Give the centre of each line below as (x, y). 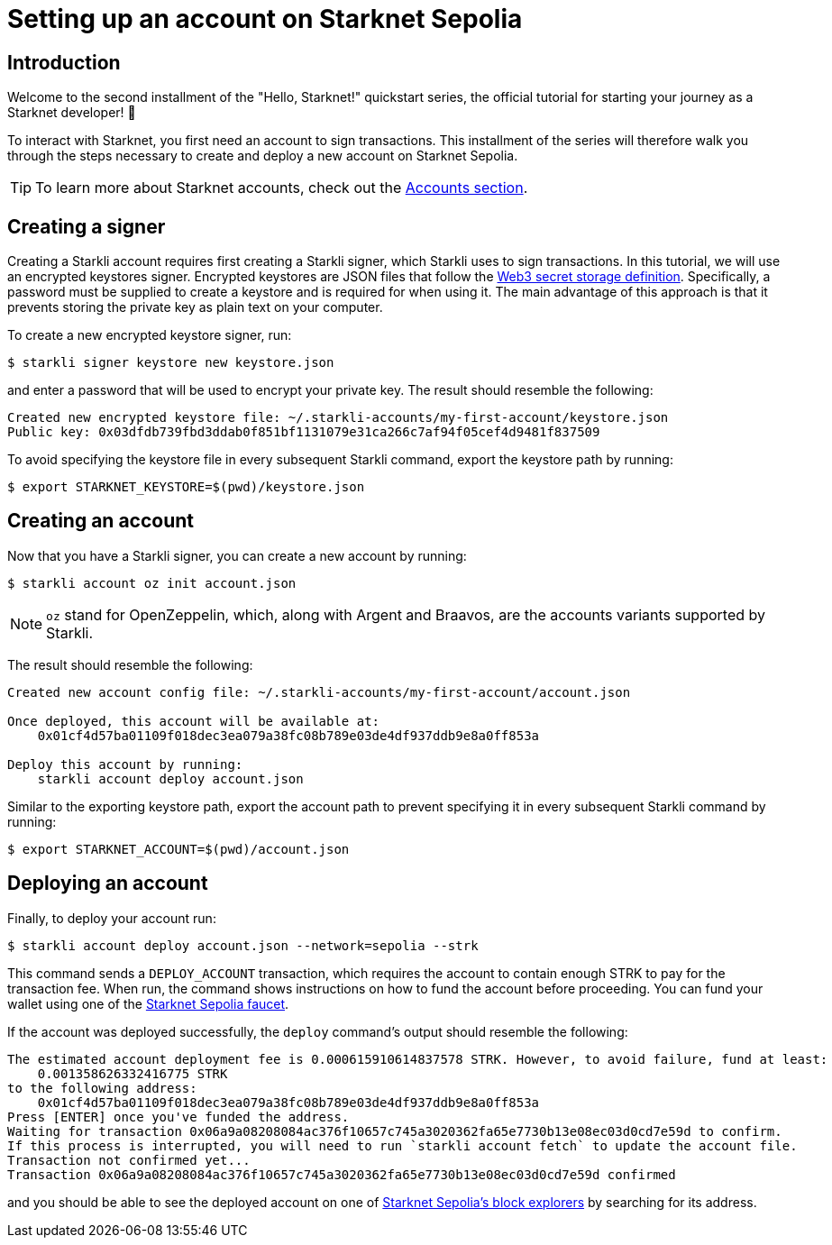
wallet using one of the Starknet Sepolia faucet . (148, 1003)
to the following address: (102, 1088)
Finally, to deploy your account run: (112, 918)
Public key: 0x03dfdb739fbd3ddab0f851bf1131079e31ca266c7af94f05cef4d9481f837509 (304, 432)
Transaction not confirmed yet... (129, 1160)
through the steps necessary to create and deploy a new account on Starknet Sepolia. (263, 156)
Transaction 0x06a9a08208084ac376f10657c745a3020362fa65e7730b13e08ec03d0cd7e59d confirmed (342, 1174)
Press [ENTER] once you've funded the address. (178, 1117)
